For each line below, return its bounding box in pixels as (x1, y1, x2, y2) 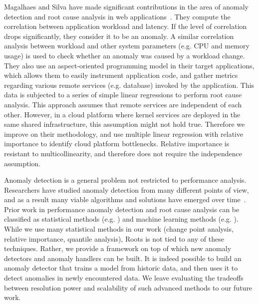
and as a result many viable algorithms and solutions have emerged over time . (4, 194, 246, 205)
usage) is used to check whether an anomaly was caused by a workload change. (4, 50, 245, 60)
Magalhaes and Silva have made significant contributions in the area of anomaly (4, 1, 249, 11)
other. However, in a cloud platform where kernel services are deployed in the (4, 109, 241, 119)
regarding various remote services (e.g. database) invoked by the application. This (4, 79, 255, 90)
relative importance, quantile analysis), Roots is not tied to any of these (4, 233, 224, 244)
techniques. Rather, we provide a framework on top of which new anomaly (4, 243, 232, 254)
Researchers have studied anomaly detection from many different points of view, (4, 184, 249, 195)
